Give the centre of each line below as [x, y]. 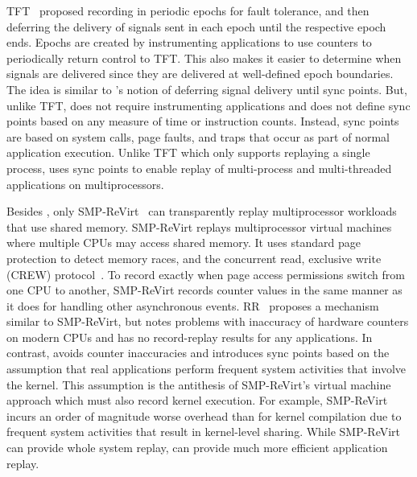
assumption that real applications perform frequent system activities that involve [206, 369]
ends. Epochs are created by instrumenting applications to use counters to [189, 42]
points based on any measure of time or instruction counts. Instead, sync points [203, 121]
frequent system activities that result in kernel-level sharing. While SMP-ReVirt [204, 432]
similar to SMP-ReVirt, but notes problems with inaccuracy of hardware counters [208, 321]
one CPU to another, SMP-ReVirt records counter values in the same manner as [204, 290]
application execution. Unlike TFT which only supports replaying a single [188, 152]
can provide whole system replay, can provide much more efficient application [197, 448]
